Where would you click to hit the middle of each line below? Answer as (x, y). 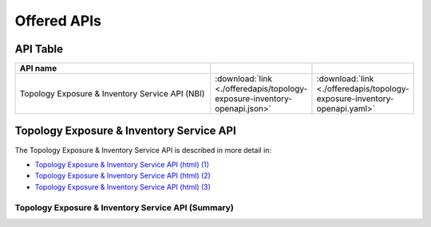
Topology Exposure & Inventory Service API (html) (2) (123, 176)
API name (38, 68)
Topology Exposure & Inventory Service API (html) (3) (123, 186)
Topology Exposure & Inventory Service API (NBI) (112, 94)
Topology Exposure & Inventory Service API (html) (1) (122, 164)
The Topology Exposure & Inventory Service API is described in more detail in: (143, 150)
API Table (39, 49)
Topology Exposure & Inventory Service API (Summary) (125, 207)
